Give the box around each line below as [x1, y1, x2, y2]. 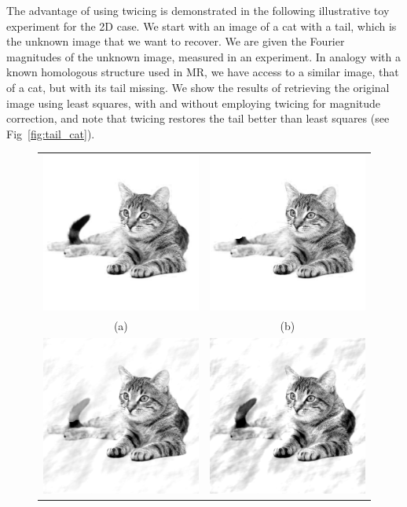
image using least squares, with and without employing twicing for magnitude [6, 94, 381, 111]
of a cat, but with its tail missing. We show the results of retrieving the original [6, 79, 390, 95]
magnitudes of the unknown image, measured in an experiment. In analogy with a [6, 48, 401, 64]
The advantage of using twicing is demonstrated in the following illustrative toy [6, 2, 390, 18]
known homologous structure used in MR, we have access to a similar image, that [6, 64, 399, 80]
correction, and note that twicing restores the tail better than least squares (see [6, 110, 390, 127]
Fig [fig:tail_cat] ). [6, 125, 95, 141]
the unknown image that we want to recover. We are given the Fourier [6, 33, 345, 50]
